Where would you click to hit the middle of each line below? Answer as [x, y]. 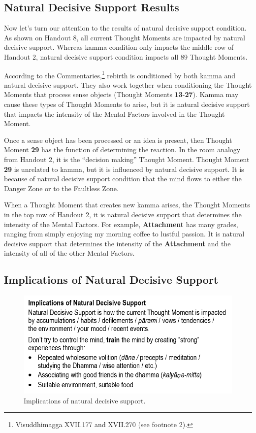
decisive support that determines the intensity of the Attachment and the [117, 243]
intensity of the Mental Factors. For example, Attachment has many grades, [121, 224]
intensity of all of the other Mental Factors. [69, 253]
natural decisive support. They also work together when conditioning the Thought [128, 84]
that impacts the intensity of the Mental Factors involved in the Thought [114, 114]
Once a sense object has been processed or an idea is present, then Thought [118, 140]
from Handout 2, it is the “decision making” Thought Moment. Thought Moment [127, 159]
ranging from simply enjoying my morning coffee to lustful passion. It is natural [124, 234]
